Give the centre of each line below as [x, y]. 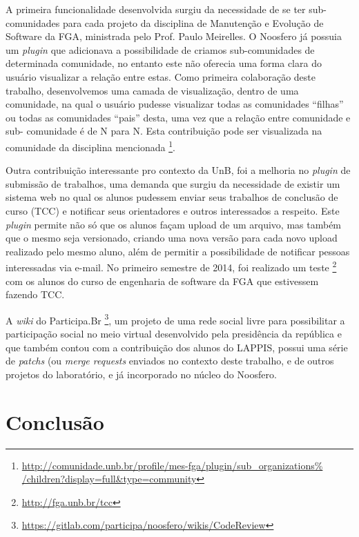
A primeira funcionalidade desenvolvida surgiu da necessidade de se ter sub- [166, 9]
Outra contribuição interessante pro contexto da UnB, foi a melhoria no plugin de [178, 170]
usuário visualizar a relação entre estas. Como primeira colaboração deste [161, 76]
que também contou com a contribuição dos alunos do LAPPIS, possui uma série [177, 347]
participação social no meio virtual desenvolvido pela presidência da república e [174, 334]
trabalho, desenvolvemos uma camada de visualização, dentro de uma [152, 90]
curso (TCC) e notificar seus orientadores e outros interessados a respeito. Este [173, 210]
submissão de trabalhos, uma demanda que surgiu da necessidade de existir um [173, 183]
